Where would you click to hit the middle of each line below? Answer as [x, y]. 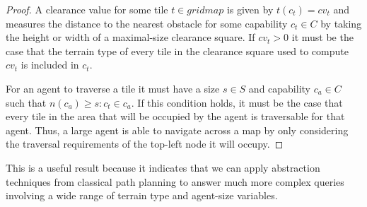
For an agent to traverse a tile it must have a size [113, 88]
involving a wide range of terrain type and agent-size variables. [142, 195]
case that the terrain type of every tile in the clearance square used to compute [177, 51]
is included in [50, 65]
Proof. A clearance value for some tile [87, 9]
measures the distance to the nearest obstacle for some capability [147, 23]
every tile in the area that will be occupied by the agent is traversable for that [175, 116]
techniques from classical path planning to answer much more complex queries [175, 181]
